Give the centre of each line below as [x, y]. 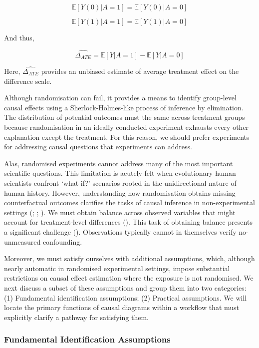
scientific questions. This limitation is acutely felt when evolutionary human [120, 173]
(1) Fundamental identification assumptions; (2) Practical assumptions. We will [126, 297]
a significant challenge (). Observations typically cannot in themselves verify [120, 231]
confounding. [62, 241]
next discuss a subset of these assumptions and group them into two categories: [125, 287]
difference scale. [28, 81]
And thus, [19, 37]
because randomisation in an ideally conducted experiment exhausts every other [127, 127]
